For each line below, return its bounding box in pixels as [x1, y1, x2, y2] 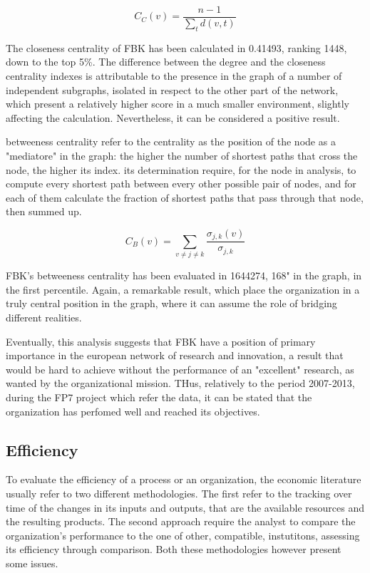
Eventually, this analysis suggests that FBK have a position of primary [6, 334, 316, 349]
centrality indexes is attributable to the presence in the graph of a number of [6, 68, 342, 83]
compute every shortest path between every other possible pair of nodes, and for [6, 176, 356, 191]
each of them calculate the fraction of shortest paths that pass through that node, [6, 190, 364, 205]
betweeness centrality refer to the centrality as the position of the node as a [6, 134, 336, 149]
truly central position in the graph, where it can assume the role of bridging [6, 296, 337, 311]
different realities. [6, 309, 82, 324]
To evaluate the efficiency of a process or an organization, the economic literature [6, 472, 361, 487]
